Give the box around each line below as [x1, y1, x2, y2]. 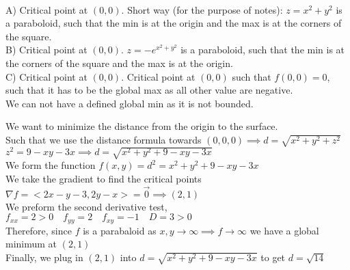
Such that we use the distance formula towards [5, 132, 202, 146]
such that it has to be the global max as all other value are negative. [5, 83, 293, 97]
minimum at [5, 237, 57, 251]
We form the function [5, 158, 96, 172]
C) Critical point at [5, 69, 87, 83]
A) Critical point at [5, 2, 88, 16]
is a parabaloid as [83, 223, 157, 237]
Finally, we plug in [5, 249, 83, 264]
